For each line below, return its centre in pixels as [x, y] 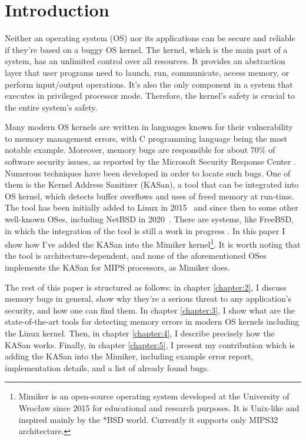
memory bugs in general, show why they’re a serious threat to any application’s [148, 299]
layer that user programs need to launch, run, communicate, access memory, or [147, 72]
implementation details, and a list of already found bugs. [107, 367]
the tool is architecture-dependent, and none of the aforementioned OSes [136, 256]
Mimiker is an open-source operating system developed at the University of [154, 396]
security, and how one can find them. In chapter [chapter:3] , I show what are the [150, 310]
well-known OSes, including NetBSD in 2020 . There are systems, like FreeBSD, [149, 219]
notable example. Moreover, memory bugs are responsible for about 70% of [140, 150]
